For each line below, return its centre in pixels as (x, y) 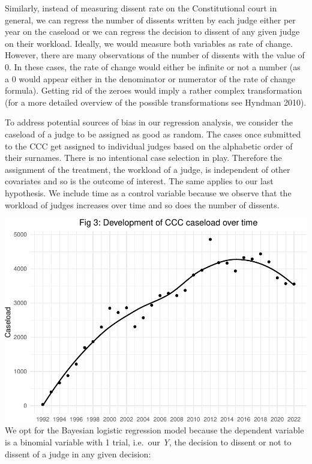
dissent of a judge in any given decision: (78, 453)
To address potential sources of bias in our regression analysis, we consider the (149, 122)
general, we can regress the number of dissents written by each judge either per (150, 20)
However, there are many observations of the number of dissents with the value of (155, 55)
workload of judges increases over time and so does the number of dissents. (142, 204)
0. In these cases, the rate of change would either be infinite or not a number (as (153, 66)
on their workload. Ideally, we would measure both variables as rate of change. (149, 43)
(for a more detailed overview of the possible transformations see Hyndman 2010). (156, 102)
